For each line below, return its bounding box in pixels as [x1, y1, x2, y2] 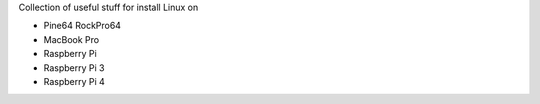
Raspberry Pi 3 [43, 61, 105, 74]
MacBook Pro [43, 33, 100, 45]
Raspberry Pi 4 [43, 75, 105, 87]
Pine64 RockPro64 [43, 20, 122, 32]
